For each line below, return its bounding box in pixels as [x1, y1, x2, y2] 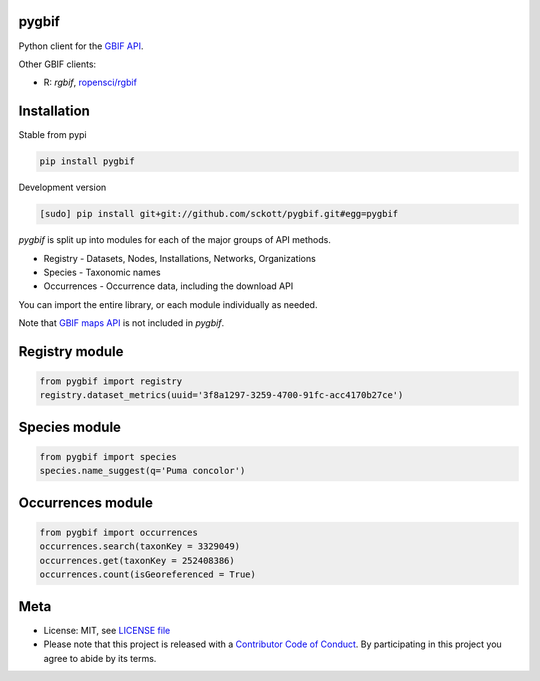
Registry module [18, 343, 124, 360]
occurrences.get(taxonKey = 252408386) [39, 555, 235, 566]
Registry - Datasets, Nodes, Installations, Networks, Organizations [43, 252, 317, 264]
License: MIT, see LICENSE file [43, 624, 171, 636]
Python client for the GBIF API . [18, 40, 144, 52]
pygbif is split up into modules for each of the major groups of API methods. [18, 234, 332, 246]
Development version [18, 181, 107, 194]
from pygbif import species [39, 451, 177, 463]
